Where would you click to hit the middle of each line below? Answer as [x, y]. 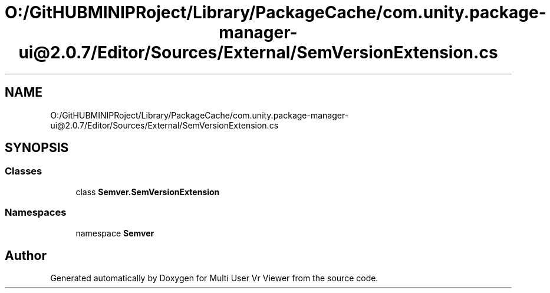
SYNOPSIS [37, 148]
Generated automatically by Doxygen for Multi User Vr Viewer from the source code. [214, 278]
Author [26, 255]
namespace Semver [115, 233]
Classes [24, 171]
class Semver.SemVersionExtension [148, 192]
